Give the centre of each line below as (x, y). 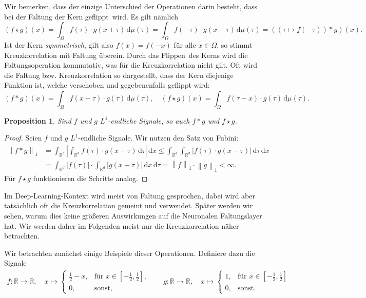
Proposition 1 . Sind (38, 120)
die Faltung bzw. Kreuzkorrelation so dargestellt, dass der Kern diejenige (119, 75)
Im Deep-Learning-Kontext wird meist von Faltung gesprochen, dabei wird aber (130, 195)
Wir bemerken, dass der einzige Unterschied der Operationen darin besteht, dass (131, 6)
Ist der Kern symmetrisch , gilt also (59, 44)
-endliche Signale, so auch (149, 120)
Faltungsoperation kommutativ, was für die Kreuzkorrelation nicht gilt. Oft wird (131, 65)
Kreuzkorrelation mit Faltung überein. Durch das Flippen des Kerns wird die (126, 55)
